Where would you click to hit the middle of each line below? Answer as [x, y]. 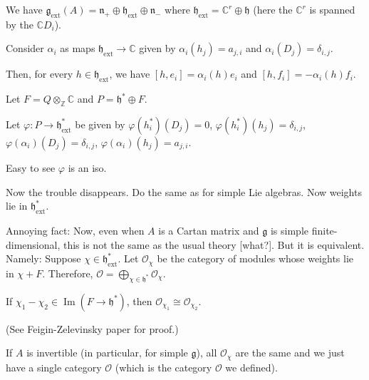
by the [20, 24]
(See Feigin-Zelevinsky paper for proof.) [92, 328]
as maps [78, 48]
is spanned [332, 9]
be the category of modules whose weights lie [255, 258]
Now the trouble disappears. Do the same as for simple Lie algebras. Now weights [184, 191]
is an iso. [87, 167]
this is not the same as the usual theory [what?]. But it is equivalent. [214, 244]
